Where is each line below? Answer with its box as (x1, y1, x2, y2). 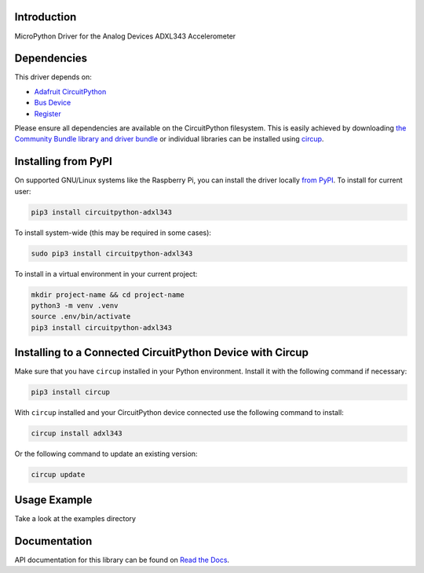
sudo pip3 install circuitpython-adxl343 (31, 248, 193, 258)
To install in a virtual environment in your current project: (14, 269, 198, 278)
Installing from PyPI (14, 155, 113, 168)
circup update (31, 470, 86, 479)
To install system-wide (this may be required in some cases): (14, 228, 212, 237)
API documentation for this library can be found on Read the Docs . (14, 555, 230, 564)
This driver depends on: (14, 72, 92, 82)
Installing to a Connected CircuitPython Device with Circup (14, 346, 309, 359)
